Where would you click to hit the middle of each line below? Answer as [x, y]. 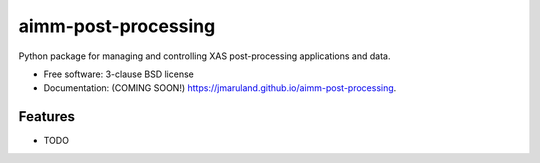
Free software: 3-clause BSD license [118, 74]
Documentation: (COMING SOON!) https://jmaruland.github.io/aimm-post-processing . [220, 88]
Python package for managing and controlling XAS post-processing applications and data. [204, 56]
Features [46, 116]
